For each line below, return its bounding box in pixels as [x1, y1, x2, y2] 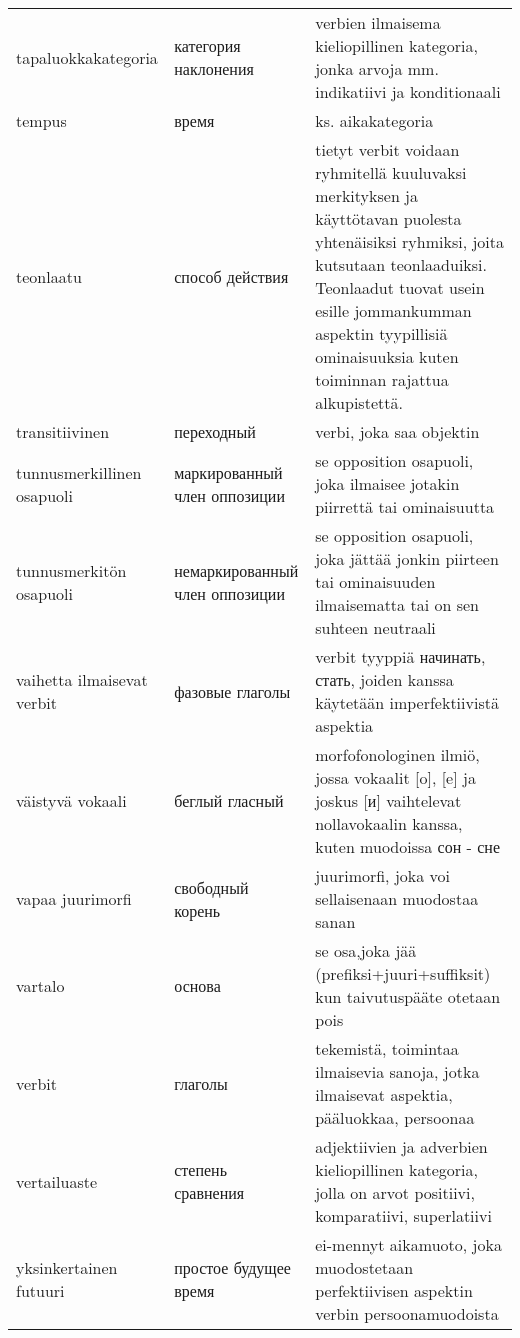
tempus [16, 109, 67, 132]
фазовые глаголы [174, 679, 291, 703]
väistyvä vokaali [16, 789, 127, 812]
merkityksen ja [315, 184, 419, 207]
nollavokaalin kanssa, [315, 812, 463, 835]
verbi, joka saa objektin [315, 420, 480, 443]
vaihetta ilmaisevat [16, 668, 148, 691]
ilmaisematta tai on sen [315, 593, 479, 616]
